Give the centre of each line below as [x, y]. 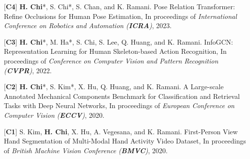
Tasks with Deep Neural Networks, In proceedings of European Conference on [119, 105]
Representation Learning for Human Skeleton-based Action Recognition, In [115, 51]
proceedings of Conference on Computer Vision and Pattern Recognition [111, 60]
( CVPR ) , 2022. [28, 70]
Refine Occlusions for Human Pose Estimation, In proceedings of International [120, 16]
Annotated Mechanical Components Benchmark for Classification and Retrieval [122, 96]
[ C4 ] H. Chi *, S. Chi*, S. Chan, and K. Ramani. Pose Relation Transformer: [119, 6]
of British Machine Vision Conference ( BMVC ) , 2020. [86, 150]
